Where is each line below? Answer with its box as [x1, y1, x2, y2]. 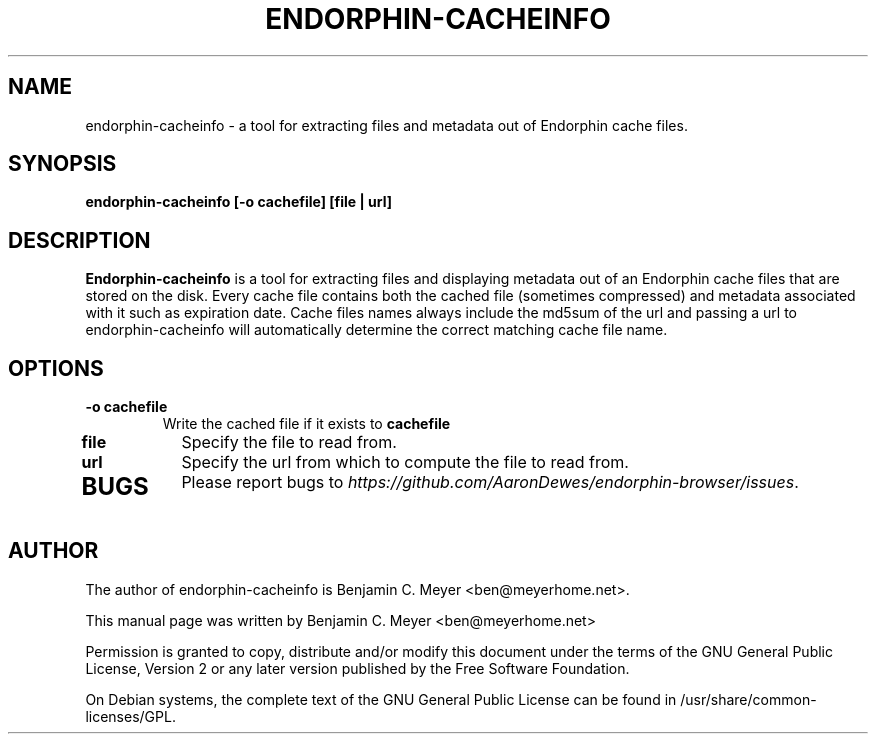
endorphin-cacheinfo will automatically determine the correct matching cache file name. [85, 321, 668, 339]
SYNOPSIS [8, 151, 117, 177]
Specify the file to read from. [181, 432, 397, 453]
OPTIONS [8, 355, 104, 381]
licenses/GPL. [85, 707, 176, 725]
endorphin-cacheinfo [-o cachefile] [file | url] [85, 193, 392, 211]
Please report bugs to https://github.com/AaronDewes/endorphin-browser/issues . [181, 472, 799, 493]
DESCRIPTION [8, 227, 151, 253]
